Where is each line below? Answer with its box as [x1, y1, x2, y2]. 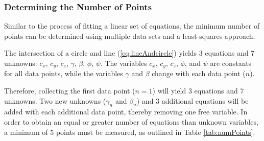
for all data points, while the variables [4, 68, 123, 79]
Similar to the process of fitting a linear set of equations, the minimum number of [4, 20, 260, 31]
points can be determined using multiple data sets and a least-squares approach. [4, 30, 255, 41]
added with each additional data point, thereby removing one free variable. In [4, 106, 248, 117]
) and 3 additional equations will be [136, 95, 249, 106]
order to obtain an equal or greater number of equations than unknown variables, [4, 116, 258, 127]
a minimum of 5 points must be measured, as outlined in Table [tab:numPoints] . [4, 126, 255, 137]
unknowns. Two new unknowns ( [4, 95, 106, 106]
